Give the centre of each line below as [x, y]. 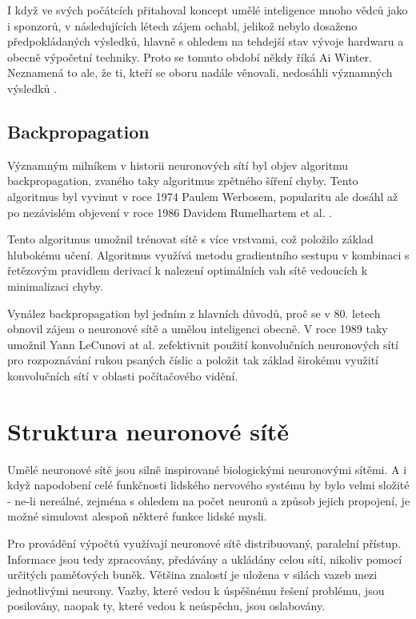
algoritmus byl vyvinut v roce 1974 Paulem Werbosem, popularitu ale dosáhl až [203, 196]
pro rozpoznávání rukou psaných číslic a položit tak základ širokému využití [193, 360]
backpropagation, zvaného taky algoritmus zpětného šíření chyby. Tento [183, 181]
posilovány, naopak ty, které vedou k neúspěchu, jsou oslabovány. [166, 606]
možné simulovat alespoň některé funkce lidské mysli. [137, 516]
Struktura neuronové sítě [148, 430]
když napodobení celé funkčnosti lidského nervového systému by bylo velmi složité [208, 485]
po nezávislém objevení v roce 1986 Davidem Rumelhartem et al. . [170, 212]
